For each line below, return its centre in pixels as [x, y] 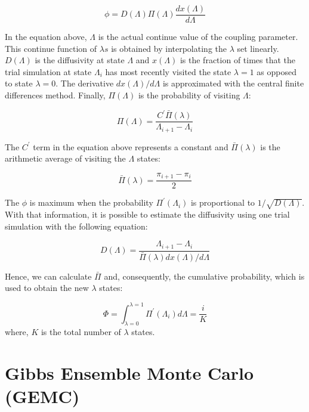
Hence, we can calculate [48, 276]
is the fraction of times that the [238, 60]
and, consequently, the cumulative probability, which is [204, 276]
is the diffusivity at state [80, 60]
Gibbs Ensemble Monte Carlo [129, 373]
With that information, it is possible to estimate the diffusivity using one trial [147, 214]
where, [17, 332]
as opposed [276, 71]
